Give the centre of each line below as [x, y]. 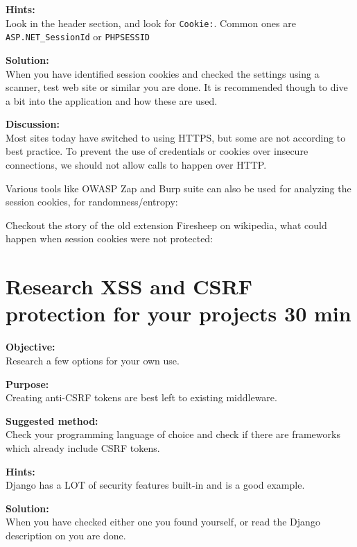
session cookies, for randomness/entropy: [92, 202]
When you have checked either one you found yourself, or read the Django [163, 522]
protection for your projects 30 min [178, 313]
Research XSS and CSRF [129, 286]
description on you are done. [66, 535]
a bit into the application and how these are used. [112, 100]
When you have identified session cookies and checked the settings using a [163, 73]
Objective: [31, 347]
